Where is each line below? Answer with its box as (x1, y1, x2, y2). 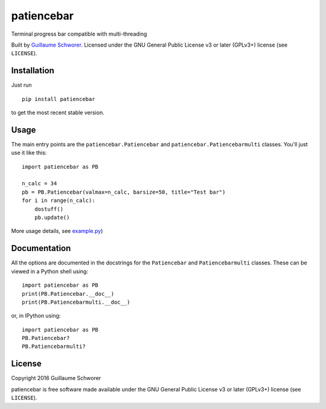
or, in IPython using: (11, 312, 61, 319)
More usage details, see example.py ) (11, 227, 103, 235)
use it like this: (11, 149, 47, 157)
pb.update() (34, 214, 70, 221)
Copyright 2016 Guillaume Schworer (11, 375, 101, 382)
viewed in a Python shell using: (11, 267, 89, 275)
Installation (11, 65, 54, 76)
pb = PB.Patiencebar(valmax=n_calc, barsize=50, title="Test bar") (22, 188, 226, 195)
